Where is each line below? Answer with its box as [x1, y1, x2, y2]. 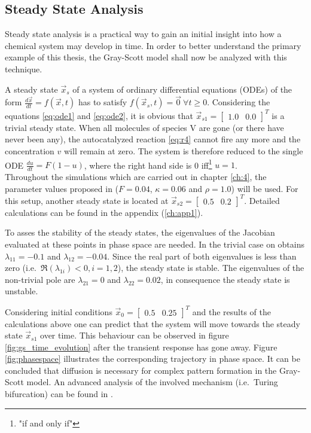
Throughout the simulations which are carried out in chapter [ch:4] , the [5, 170, 267, 183]
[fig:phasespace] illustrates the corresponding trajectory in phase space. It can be [5, 352, 300, 365]
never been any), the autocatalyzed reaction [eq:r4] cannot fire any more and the [5, 133, 301, 145]
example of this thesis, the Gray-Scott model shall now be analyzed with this [5, 51, 287, 63]
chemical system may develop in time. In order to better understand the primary [5, 39, 301, 51]
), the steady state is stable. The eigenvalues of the [117, 261, 304, 274]
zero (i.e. [5, 261, 36, 274]
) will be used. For [231, 182, 298, 194]
